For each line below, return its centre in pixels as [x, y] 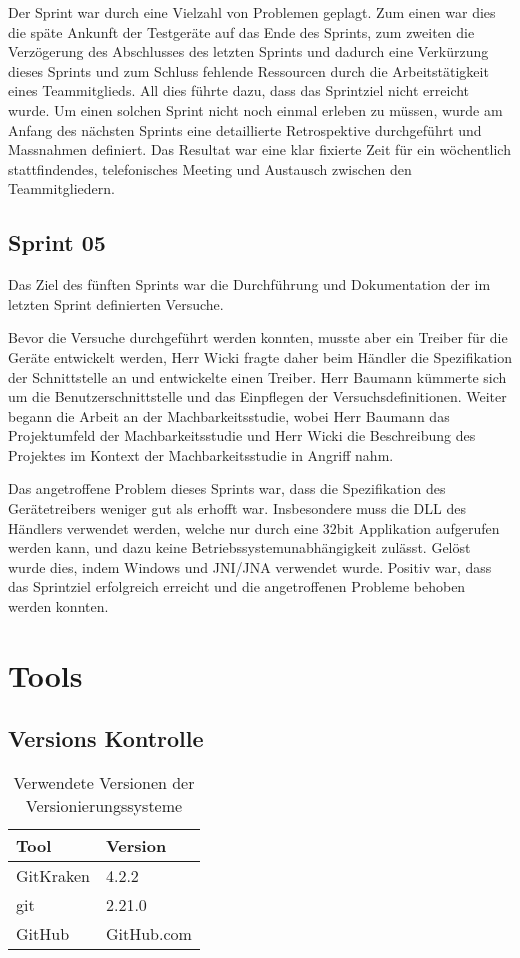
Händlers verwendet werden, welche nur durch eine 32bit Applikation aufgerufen [254, 527]
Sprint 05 [57, 242]
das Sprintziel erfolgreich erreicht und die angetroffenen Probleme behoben [237, 586]
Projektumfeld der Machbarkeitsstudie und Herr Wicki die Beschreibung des [242, 435]
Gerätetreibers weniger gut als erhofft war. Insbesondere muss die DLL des [237, 508]
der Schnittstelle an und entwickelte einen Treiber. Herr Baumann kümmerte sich [257, 376]
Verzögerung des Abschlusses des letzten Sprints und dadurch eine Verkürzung [248, 51]
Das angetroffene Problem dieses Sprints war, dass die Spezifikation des [227, 488]
